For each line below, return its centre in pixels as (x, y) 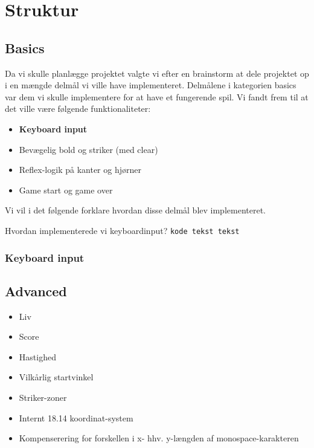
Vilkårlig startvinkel (56, 377)
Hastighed (37, 356)
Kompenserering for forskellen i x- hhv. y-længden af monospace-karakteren (159, 438)
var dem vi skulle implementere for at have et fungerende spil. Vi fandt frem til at (157, 96)
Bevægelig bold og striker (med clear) (88, 149)
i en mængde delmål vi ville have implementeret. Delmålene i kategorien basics (151, 85)
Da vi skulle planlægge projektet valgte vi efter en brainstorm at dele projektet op (157, 73)
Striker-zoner (43, 397)
